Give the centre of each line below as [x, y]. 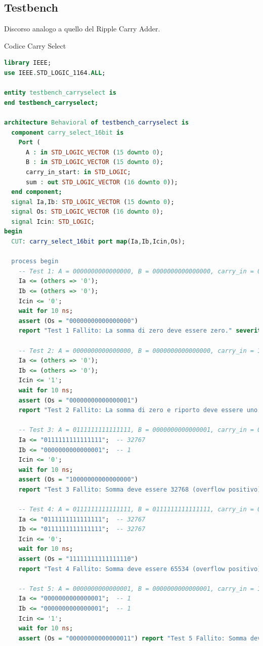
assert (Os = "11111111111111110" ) [78, 559]
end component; [37, 192]
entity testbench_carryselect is [60, 93]
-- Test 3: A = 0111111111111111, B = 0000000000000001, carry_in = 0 [140, 430]
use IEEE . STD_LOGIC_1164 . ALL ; [55, 73]
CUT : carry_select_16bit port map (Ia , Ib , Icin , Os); [98, 242]
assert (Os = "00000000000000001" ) [78, 400]
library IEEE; [28, 63]
